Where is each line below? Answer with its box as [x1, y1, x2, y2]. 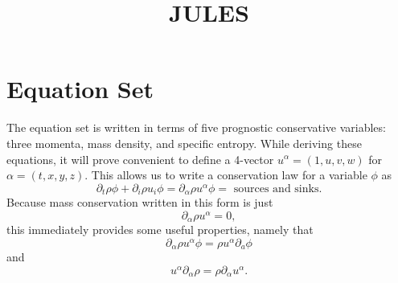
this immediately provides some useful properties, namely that [6, 221, 314, 238]
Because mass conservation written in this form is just [6, 194, 273, 211]
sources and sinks [233, 183, 319, 195]
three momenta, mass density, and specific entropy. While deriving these [6, 134, 362, 151]
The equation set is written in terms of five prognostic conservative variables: [6, 119, 386, 136]
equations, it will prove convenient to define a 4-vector [6, 150, 274, 167]
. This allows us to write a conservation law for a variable [84, 166, 367, 183]
